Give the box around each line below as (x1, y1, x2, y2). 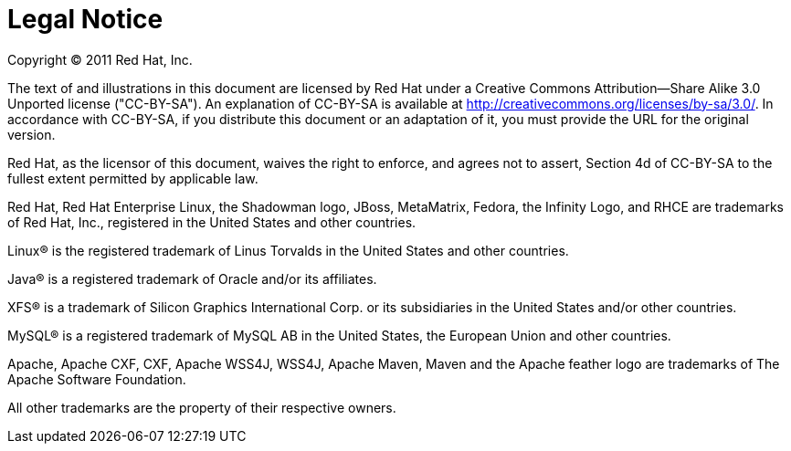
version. (7, 126, 56, 142)
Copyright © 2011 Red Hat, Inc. (7, 51, 193, 68)
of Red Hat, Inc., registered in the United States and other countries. (7, 214, 417, 230)
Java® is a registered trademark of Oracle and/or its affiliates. (7, 270, 377, 287)
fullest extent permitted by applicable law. (7, 170, 258, 186)
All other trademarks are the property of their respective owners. (7, 399, 396, 415)
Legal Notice (7, 4, 163, 35)
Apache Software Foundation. (7, 371, 186, 387)
